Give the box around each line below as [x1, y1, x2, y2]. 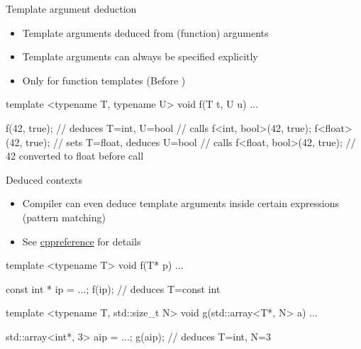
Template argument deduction [6, 1, 137, 16]
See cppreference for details [22, 233, 141, 248]
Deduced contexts [6, 172, 82, 187]
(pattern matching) [22, 209, 106, 224]
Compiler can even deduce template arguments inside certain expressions [22, 196, 339, 211]
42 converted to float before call [6, 148, 144, 163]
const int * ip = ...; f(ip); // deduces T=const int [6, 281, 221, 296]
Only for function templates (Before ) [22, 72, 186, 87]
